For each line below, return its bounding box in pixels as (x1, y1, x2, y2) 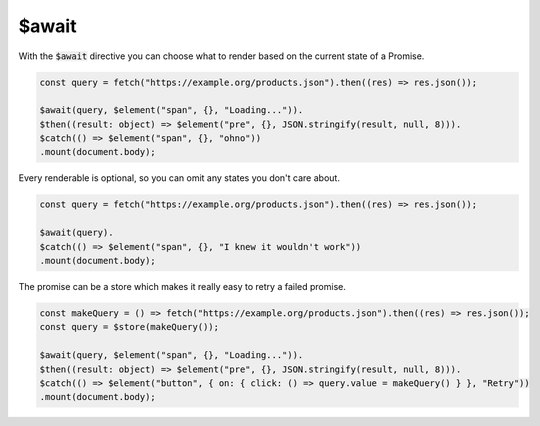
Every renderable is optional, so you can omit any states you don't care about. (18, 172, 340, 184)
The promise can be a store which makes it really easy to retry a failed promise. (18, 281, 347, 292)
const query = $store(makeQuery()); (39, 321, 220, 333)
